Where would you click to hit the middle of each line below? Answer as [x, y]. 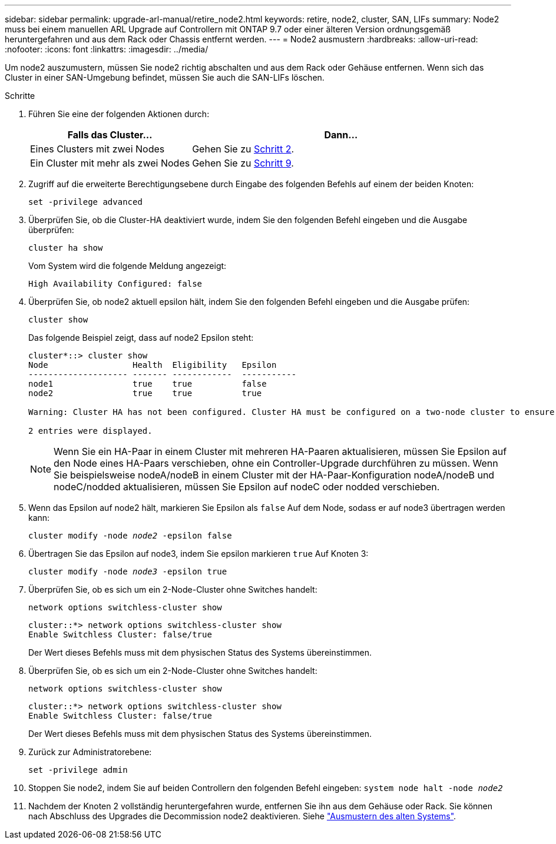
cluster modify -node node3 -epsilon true [128, 571]
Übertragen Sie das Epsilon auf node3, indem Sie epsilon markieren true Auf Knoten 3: [198, 554]
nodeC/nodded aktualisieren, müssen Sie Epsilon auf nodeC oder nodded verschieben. [247, 487]
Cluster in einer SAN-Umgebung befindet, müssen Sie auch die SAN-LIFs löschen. [165, 77]
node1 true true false [148, 384]
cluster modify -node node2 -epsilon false [130, 536]
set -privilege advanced [85, 202]
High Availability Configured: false [115, 284]
